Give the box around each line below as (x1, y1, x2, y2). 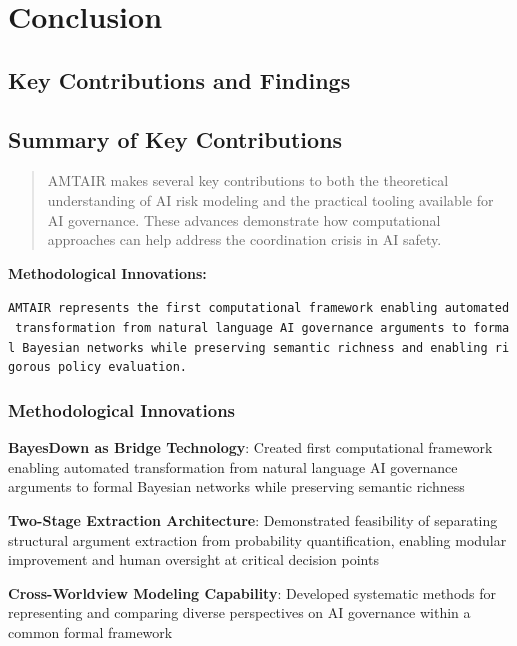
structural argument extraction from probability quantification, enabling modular (8, 529, 507, 550)
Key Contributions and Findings (8, 64, 351, 95)
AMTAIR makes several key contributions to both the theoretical (47, 170, 449, 191)
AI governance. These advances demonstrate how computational (47, 209, 441, 230)
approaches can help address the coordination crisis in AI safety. (47, 229, 442, 250)
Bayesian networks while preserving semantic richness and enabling (22, 340, 488, 355)
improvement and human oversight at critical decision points (8, 549, 379, 570)
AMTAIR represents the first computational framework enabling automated (8, 301, 510, 316)
